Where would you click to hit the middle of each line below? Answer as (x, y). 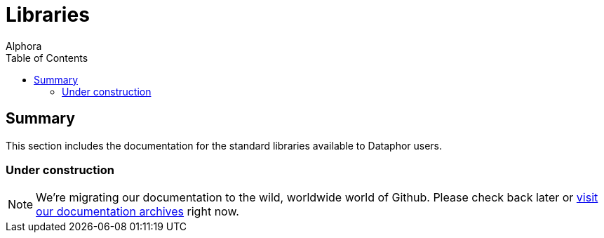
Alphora (24, 46)
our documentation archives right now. (137, 212)
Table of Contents (47, 58)
